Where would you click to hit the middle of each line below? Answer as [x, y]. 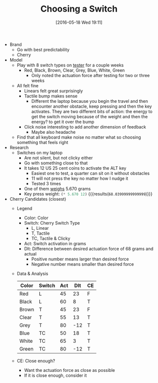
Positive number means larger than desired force [80, 259]
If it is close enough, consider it [55, 375]
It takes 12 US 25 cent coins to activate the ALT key [75, 168]
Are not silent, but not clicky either [58, 158]
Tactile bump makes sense [51, 96]
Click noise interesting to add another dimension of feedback [85, 127]
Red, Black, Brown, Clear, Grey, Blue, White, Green [74, 70]
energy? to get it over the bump [63, 122]
